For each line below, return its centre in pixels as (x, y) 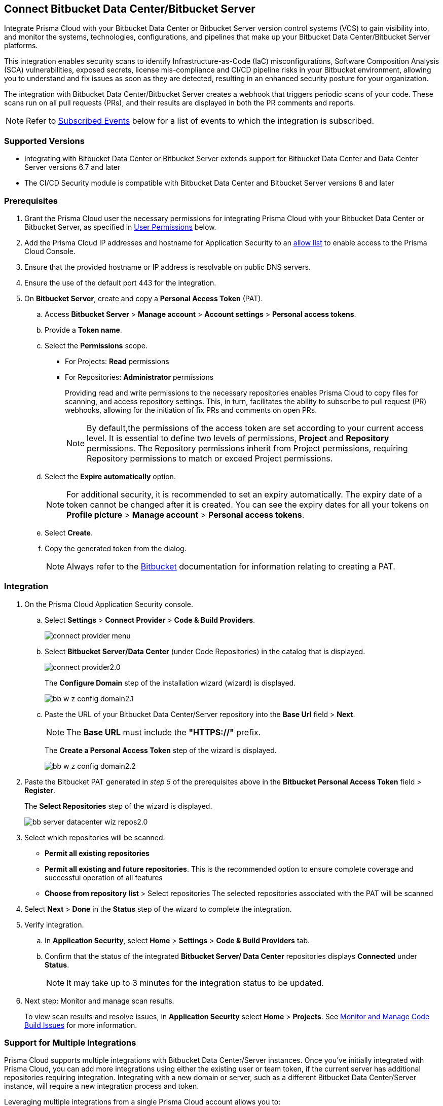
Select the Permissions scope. (96, 345)
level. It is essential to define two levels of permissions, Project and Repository (238, 438)
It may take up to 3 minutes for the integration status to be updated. (195, 983)
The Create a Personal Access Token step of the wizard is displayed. (161, 750)
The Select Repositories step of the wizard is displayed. (118, 806)
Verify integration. (54, 924)
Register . (40, 790)
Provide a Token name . (83, 330)
